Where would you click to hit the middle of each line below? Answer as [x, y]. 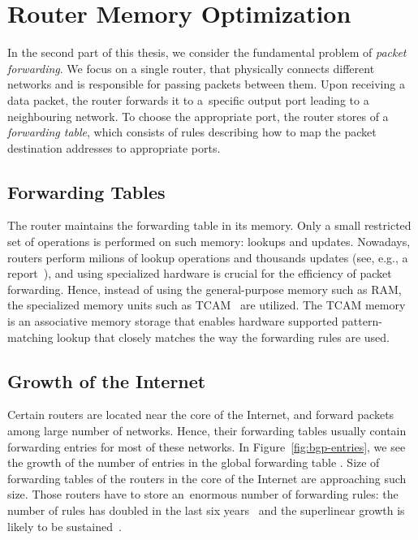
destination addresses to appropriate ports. [114, 147]
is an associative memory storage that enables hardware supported [173, 321]
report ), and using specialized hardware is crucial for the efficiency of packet [200, 273]
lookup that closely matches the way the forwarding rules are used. [224, 337]
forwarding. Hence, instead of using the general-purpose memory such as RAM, [205, 289]
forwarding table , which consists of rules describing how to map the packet [192, 132]
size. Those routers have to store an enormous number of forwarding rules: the [203, 494]
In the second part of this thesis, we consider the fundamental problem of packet [207, 52]
